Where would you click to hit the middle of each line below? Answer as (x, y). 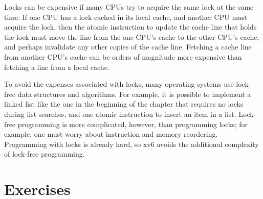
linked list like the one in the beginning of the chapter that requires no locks (124, 104)
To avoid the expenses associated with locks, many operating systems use (119, 84)
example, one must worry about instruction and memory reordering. (111, 134)
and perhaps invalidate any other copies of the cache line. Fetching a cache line (128, 47)
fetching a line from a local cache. (57, 67)
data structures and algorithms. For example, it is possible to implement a (134, 94)
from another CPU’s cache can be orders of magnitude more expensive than (123, 56)
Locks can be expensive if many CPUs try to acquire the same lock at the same (129, 7)
